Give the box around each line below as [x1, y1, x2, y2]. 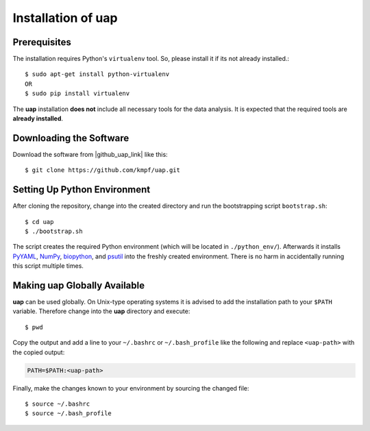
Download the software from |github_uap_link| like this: [12, 150, 168, 158]
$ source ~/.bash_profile [25, 410, 112, 417]
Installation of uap [12, 10, 118, 25]
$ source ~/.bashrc [25, 400, 90, 408]
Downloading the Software [12, 132, 129, 144]
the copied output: [12, 348, 65, 356]
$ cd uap [25, 218, 54, 225]
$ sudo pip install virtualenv [25, 90, 130, 97]
